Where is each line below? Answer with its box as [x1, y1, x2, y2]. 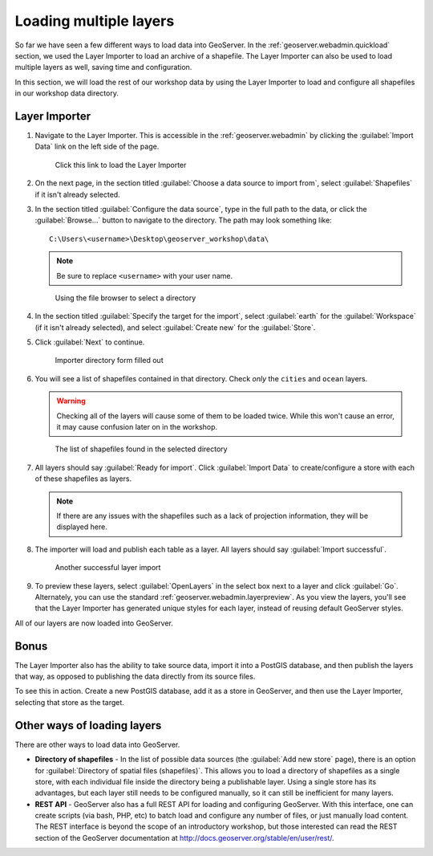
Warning [56, 396, 86, 406]
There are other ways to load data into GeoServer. [14, 740, 180, 749]
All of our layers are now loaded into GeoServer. [14, 618, 174, 628]
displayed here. [56, 522, 107, 532]
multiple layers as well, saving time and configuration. [14, 63, 192, 72]
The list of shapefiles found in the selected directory [55, 444, 228, 454]
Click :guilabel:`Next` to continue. [34, 337, 145, 347]
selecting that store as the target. [14, 697, 124, 707]
